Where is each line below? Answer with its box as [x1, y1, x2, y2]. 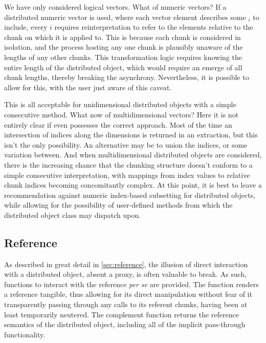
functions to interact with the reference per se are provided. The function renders [4, 278, 259, 289]
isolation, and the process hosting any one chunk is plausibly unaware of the [4, 42, 243, 52]
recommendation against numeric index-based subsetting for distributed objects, [4, 189, 256, 200]
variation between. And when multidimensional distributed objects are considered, [4, 149, 262, 160]
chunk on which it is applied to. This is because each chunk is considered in [4, 31, 241, 42]
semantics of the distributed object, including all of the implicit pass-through [4, 319, 246, 330]
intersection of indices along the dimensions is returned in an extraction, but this [4, 129, 258, 140]
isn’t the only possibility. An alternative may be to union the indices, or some [4, 139, 248, 150]
